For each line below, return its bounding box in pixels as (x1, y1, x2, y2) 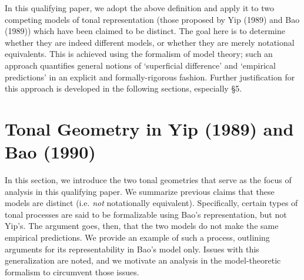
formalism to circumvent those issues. (5, 265, 139, 278)
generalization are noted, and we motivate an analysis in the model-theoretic (5, 254, 281, 266)
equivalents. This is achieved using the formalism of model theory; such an (5, 48, 273, 60)
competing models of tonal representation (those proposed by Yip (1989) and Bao (5, 13, 300, 25)
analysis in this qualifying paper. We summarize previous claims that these (5, 185, 275, 197)
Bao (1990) (5, 140, 96, 164)
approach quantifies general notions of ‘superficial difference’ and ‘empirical (5, 59, 276, 71)
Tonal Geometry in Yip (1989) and (5, 116, 294, 140)
